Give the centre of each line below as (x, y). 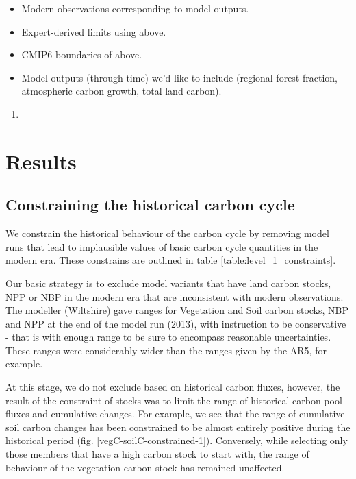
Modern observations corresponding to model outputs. (135, 8)
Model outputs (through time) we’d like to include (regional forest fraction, (179, 77)
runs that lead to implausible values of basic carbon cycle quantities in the (162, 246)
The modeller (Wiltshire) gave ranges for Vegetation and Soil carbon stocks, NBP (177, 310)
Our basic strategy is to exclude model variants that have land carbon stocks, (168, 283)
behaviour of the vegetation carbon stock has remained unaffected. (145, 467)
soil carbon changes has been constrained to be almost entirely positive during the (178, 427)
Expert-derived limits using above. (94, 31)
